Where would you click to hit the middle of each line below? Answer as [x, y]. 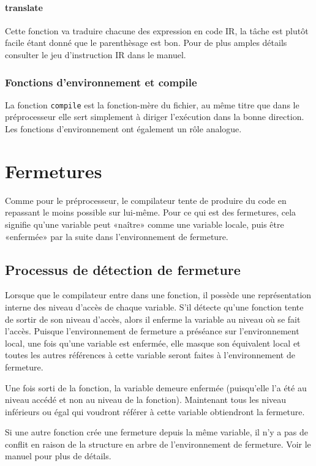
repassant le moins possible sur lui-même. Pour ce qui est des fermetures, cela [151, 212]
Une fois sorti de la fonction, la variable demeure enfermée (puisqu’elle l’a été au [156, 387]
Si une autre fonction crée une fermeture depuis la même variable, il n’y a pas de [156, 432]
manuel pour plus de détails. [58, 456]
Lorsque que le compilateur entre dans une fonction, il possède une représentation [158, 295]
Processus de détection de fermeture [123, 269]
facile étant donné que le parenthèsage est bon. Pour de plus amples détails [146, 43]
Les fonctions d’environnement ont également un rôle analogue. [123, 129]
